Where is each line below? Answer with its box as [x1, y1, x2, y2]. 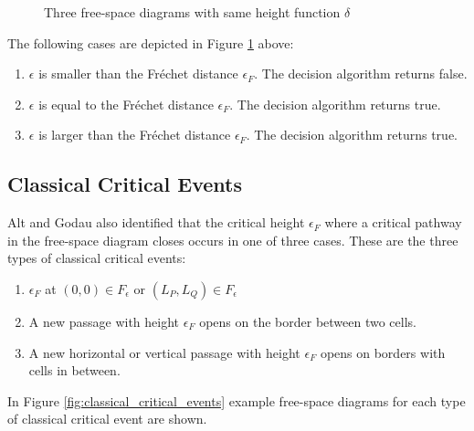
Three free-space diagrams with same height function [44, 3, 341, 21]
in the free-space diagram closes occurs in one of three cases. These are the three [7, 230, 458, 249]
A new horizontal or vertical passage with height [28, 342, 300, 362]
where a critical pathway [324, 213, 462, 232]
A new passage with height [28, 311, 180, 331]
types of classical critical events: [7, 248, 186, 268]
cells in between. [28, 361, 121, 380]
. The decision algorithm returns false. [254, 64, 468, 83]
